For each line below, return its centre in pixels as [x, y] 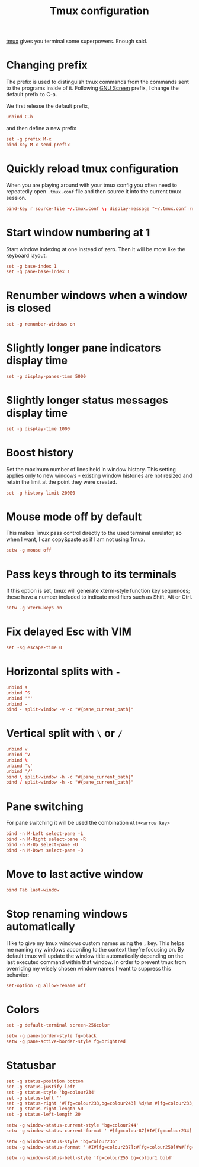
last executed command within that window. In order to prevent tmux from [96, 962]
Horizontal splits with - [64, 672]
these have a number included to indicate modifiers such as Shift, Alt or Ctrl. [99, 597]
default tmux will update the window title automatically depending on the [95, 956]
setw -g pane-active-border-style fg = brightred [66, 1042]
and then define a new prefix [41, 128]
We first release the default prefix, [48, 106]
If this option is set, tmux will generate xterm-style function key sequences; [98, 591]
